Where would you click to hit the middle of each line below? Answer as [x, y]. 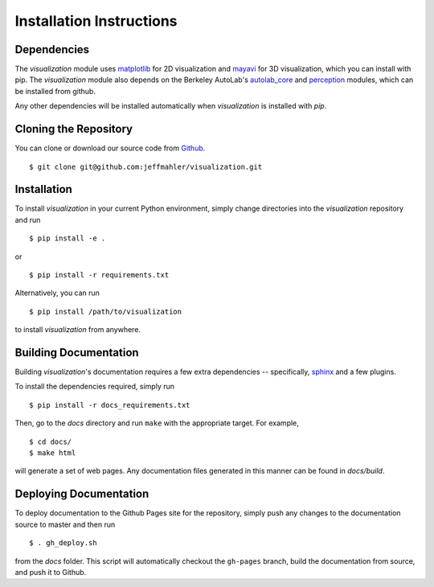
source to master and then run [65, 524]
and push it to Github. [51, 572]
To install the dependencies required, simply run [95, 387]
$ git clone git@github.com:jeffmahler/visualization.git [146, 166]
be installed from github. [55, 91]
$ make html [53, 453]
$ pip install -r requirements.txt [99, 275]
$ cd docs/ [51, 441]
